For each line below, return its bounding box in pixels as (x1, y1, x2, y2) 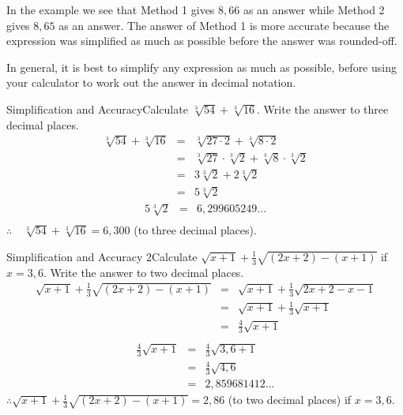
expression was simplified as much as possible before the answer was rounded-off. (6, 32, 397, 49)
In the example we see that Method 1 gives (6, 2, 215, 17)
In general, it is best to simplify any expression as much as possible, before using (6, 58, 397, 75)
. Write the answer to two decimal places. (43, 264, 244, 280)
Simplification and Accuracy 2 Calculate (6, 248, 198, 264)
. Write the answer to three (257, 100, 389, 117)
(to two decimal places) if (228, 391, 352, 408)
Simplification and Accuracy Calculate (6, 100, 188, 117)
